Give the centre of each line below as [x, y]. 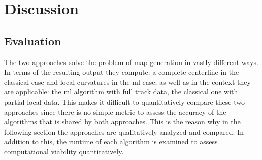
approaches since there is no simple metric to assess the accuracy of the [115, 111]
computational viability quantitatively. [64, 151]
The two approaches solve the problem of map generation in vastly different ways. [131, 62]
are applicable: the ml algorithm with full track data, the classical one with [121, 92]
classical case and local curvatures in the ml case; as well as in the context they [127, 82]
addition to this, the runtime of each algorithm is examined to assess [111, 141]
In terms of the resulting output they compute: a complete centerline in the [122, 72]
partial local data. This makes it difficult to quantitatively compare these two [124, 101]
